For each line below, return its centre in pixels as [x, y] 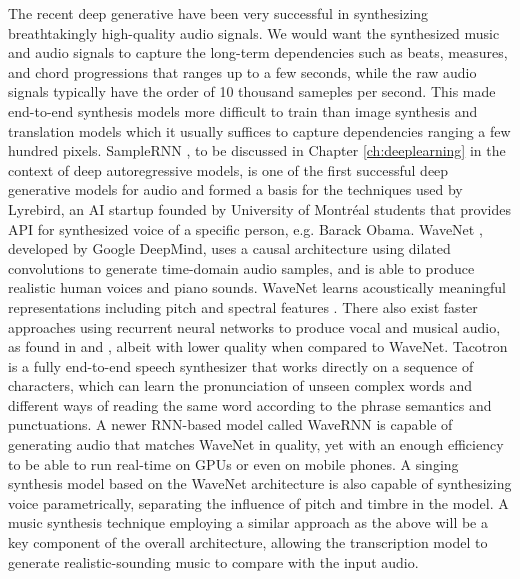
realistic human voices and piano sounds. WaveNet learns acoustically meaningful [257, 287]
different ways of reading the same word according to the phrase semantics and [250, 404]
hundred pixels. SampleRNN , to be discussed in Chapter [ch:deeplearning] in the [257, 150]
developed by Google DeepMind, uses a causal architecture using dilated [229, 248]
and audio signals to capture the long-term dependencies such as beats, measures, [258, 52]
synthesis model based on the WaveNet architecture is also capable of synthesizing [260, 483]
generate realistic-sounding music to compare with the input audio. [213, 561]
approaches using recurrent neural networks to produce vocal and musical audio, [254, 326]
